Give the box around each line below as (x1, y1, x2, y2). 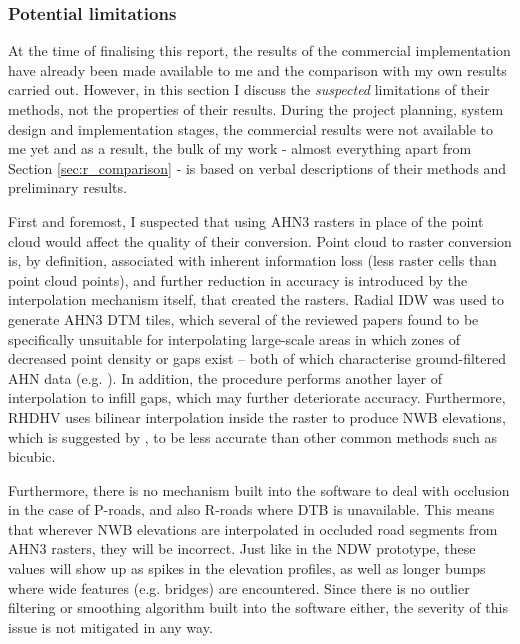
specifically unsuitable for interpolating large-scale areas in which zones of (8, 328, 461, 349)
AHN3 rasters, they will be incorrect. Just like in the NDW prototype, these (8, 538, 476, 559)
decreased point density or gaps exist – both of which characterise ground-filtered (8, 348, 507, 369)
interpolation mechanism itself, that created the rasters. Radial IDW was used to (8, 289, 505, 310)
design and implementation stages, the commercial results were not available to (8, 118, 494, 139)
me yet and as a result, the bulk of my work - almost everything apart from (8, 138, 472, 159)
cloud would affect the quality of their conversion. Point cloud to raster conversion (8, 230, 512, 251)
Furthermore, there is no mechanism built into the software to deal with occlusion (8, 479, 510, 500)
